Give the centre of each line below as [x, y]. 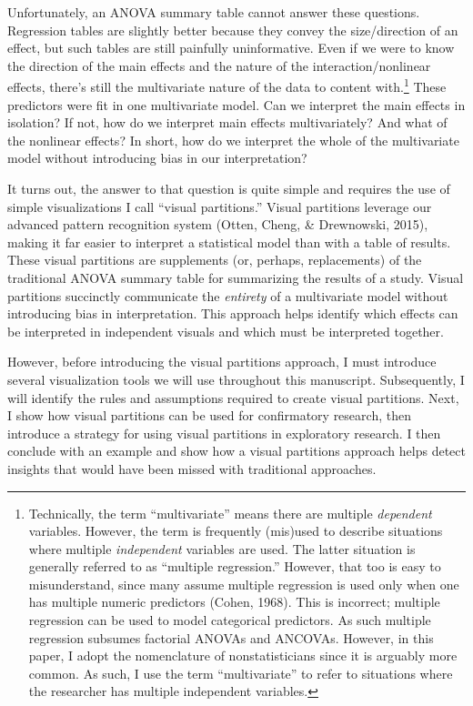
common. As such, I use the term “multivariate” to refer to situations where [241, 673]
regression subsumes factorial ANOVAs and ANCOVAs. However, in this [231, 637]
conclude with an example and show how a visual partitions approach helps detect [236, 451]
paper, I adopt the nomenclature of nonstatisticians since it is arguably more [243, 656]
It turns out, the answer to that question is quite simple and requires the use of [229, 188]
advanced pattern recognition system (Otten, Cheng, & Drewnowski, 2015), [218, 224]
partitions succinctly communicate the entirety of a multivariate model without [228, 295]
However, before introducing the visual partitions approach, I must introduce [222, 362]
